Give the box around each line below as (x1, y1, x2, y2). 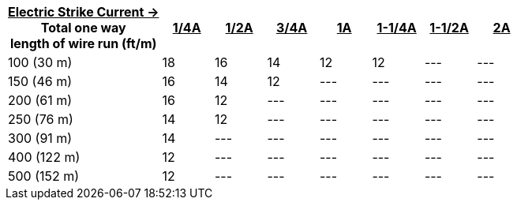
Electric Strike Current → (8, 4, 159, 20)
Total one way (40, 20, 126, 36)
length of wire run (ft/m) (9, 36, 157, 51)
